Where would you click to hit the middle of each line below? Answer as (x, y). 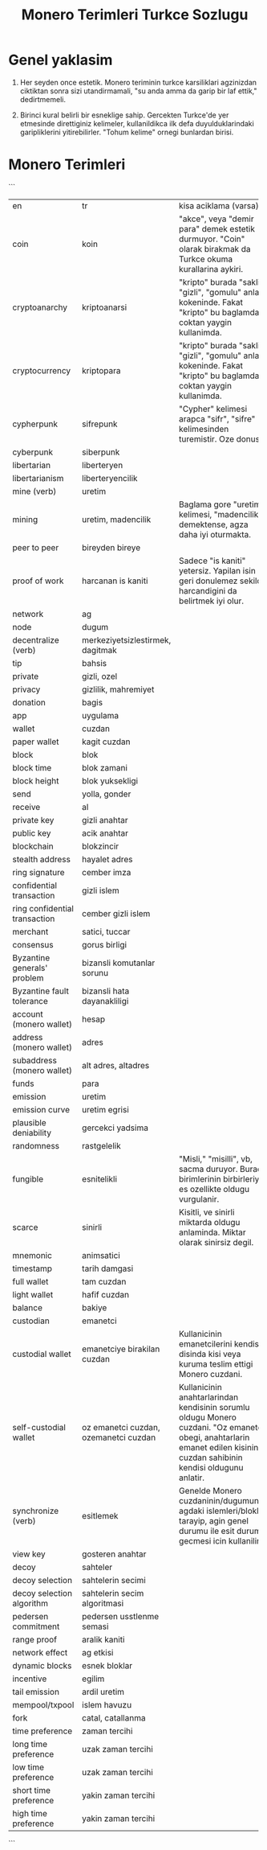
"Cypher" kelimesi (213, 409)
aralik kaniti (103, 1639)
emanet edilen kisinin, (220, 1447)
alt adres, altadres (115, 1065)
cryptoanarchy (40, 307)
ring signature (38, 872)
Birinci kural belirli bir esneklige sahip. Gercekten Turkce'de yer (124, 115)
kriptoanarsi (104, 307)
